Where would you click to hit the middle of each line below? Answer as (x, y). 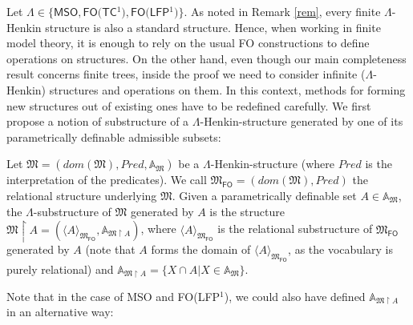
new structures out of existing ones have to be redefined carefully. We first (189, 105)
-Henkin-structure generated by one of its (302, 121)
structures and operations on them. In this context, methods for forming (227, 89)
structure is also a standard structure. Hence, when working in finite (213, 27)
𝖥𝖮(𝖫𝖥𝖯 (150, 13)
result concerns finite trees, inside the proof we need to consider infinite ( (186, 74)
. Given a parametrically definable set (264, 195)
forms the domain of (201, 249)
